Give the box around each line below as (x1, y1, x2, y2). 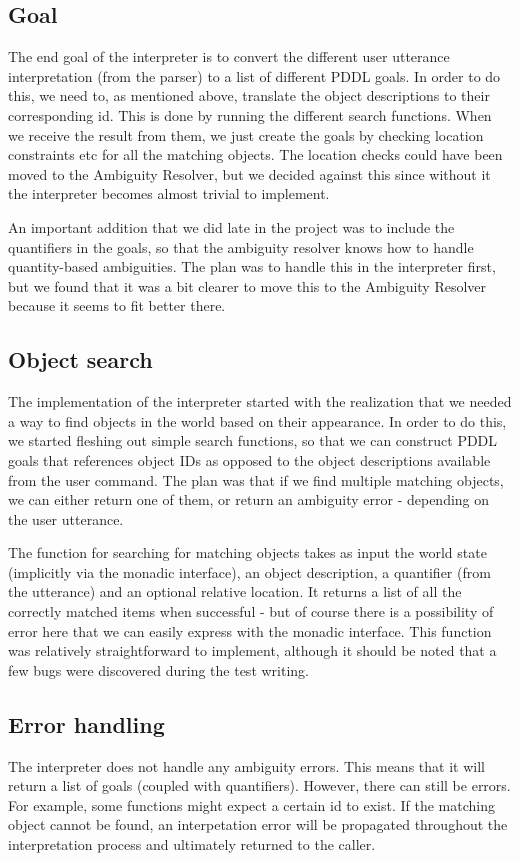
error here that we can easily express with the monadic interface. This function (8, 620, 492, 641)
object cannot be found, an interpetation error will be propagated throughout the (8, 814, 508, 835)
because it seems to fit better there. (8, 295, 226, 316)
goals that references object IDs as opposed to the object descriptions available (8, 449, 491, 470)
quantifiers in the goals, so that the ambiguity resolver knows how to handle (8, 236, 474, 257)
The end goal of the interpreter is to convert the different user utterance (8, 46, 450, 67)
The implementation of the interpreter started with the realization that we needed (8, 391, 512, 412)
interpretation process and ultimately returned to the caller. (8, 834, 376, 855)
